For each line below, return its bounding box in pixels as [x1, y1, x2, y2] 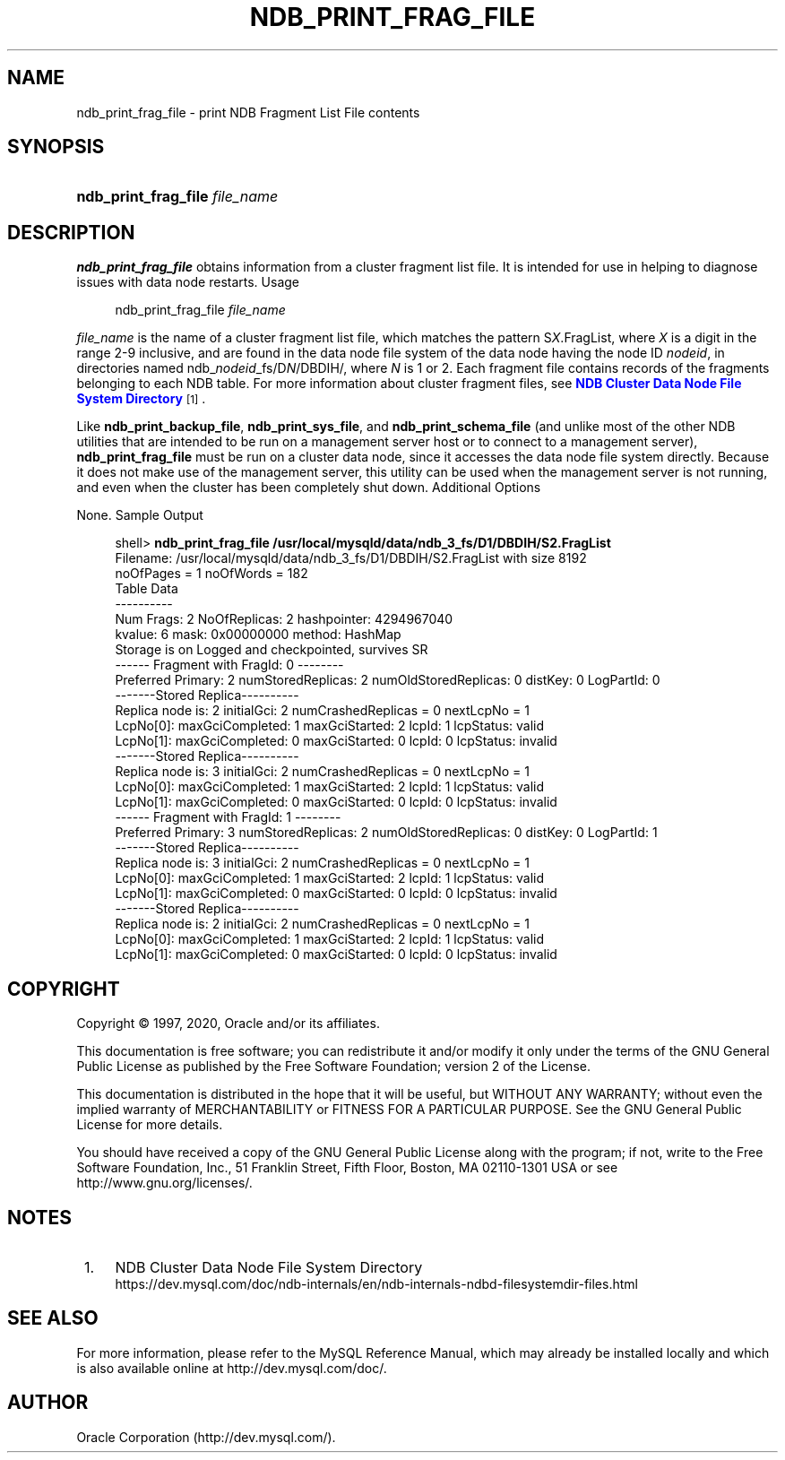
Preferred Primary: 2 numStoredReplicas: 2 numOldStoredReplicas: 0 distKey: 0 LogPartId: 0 [115, 672, 660, 688]
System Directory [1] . [76, 391, 206, 407]
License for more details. [76, 1117, 223, 1133]
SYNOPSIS [7, 135, 105, 159]
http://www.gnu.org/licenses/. [76, 1175, 253, 1191]
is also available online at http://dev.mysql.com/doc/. [76, 1360, 387, 1376]
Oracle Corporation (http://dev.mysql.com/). [76, 1429, 336, 1445]
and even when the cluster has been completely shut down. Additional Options [76, 479, 541, 496]
